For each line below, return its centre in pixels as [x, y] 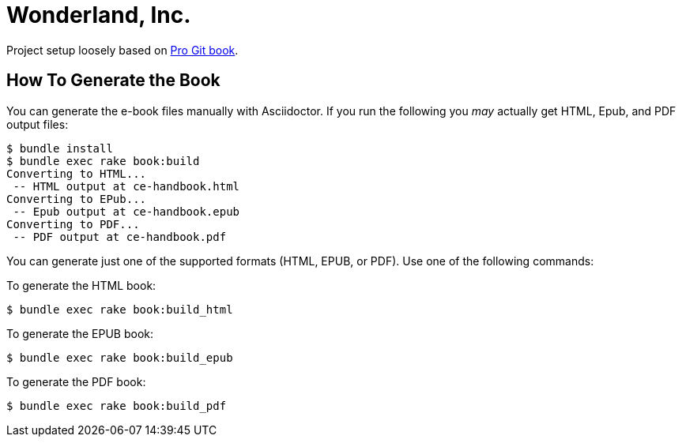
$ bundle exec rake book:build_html [120, 309]
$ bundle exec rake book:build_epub [120, 357]
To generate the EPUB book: [80, 333]
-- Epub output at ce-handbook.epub [126, 211]
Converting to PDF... [73, 224]
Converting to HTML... [77, 173]
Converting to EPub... [77, 199]
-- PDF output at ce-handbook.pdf [120, 237]
